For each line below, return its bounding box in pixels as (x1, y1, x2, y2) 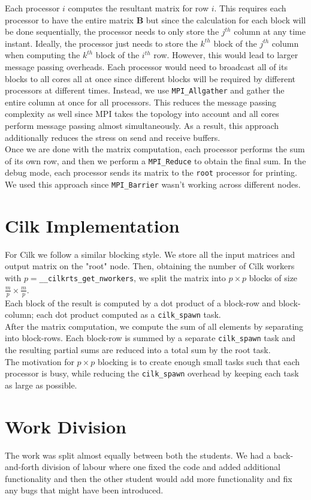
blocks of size (249, 272, 298, 284)
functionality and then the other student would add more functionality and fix (5, 472, 292, 484)
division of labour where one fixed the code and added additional (41, 460, 280, 473)
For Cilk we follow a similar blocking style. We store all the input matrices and (5, 248, 295, 260)
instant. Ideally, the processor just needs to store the (5, 37, 198, 49)
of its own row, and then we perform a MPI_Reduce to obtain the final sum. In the (5, 154, 306, 167)
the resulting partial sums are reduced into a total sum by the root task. (5, 344, 271, 356)
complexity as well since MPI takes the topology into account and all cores (5, 107, 279, 120)
